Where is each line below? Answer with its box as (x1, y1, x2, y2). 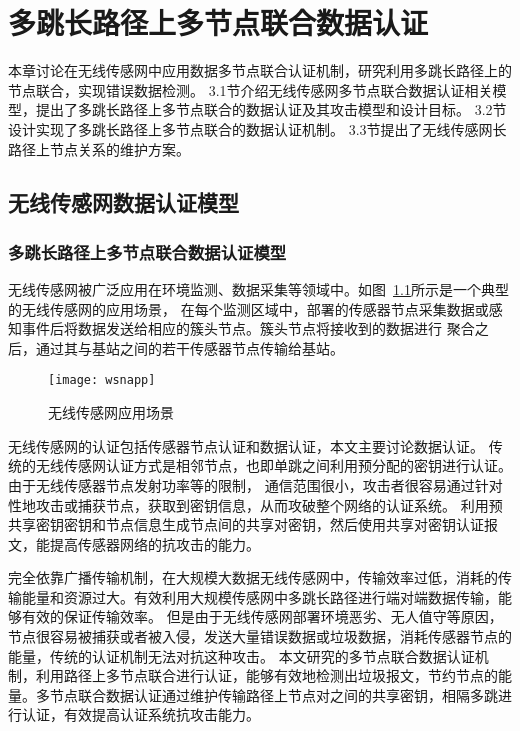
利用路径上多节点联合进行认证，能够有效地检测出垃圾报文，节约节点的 (35, 665, 498, 686)
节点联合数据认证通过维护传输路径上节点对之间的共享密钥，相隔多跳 (49, 684, 498, 705)
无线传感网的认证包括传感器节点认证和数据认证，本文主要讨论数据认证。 (8, 435, 484, 456)
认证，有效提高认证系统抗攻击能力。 (21, 704, 260, 725)
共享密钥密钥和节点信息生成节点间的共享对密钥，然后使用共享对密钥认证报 (8, 514, 498, 535)
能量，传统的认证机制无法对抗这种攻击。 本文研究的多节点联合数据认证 (8, 645, 475, 666)
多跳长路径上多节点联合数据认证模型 (8, 239, 287, 264)
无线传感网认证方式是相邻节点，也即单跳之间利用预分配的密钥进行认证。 (35, 455, 512, 476)
